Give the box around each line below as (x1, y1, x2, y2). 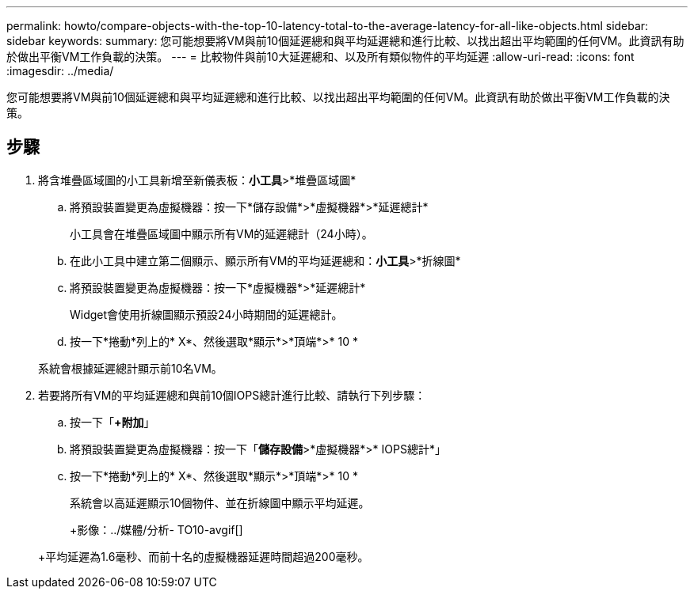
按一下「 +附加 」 (70, 415, 155, 429)
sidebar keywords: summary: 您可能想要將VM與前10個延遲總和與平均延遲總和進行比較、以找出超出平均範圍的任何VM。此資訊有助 (6, 34, 684, 47)
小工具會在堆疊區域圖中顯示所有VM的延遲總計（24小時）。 (70, 226, 373, 241)
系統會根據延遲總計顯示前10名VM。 (38, 361, 223, 375)
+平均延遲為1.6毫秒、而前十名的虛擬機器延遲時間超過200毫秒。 (38, 549, 369, 563)
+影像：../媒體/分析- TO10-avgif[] (70, 522, 243, 536)
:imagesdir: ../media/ (6, 64, 114, 78)
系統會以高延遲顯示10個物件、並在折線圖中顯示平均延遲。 (70, 495, 370, 510)
